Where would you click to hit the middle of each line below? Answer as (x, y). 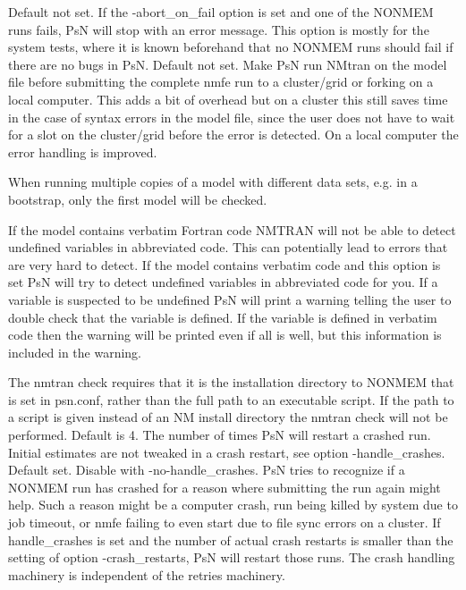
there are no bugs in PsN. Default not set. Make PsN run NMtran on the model (228, 64)
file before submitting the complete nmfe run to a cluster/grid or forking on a (221, 82)
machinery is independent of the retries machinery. (147, 574)
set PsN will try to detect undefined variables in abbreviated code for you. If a (223, 282)
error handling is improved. (83, 152)
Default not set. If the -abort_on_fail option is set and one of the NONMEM (221, 12)
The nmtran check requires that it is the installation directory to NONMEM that (231, 382)
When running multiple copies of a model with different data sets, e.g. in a (213, 182)
